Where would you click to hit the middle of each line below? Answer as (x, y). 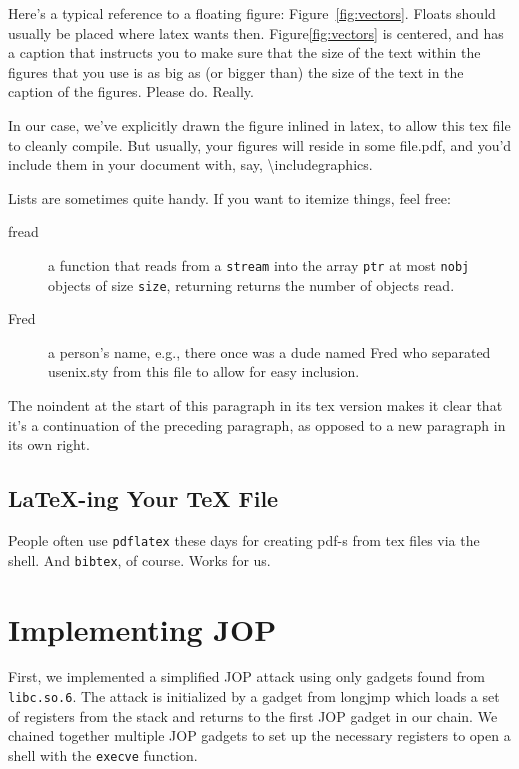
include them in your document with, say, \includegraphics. (190, 164)
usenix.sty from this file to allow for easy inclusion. (204, 371)
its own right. (49, 444)
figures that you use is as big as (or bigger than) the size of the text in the (236, 71)
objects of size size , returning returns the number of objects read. (251, 284)
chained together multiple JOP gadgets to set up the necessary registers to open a (259, 735)
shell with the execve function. (103, 754)
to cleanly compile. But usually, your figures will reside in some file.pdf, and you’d (260, 144)
